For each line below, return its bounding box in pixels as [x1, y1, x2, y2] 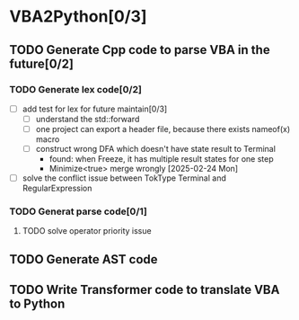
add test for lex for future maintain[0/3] [22, 103, 168, 114]
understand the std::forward [35, 113, 140, 124]
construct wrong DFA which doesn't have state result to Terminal [35, 144, 277, 155]
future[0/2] [9, 56, 75, 71]
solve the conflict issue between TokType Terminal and [22, 173, 226, 183]
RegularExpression [22, 182, 92, 194]
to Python [9, 297, 66, 312]
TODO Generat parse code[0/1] [9, 205, 148, 218]
